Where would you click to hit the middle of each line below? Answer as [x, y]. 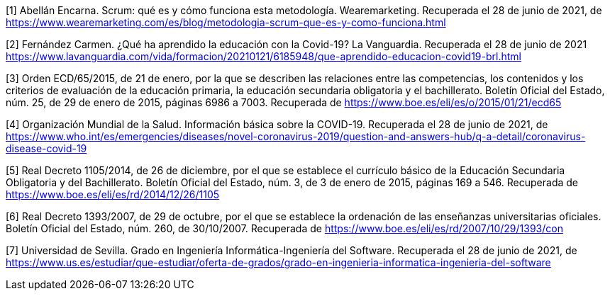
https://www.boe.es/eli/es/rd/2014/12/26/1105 [113, 194]
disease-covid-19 [46, 148]
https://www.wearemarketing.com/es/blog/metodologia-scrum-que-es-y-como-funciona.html [226, 22]
